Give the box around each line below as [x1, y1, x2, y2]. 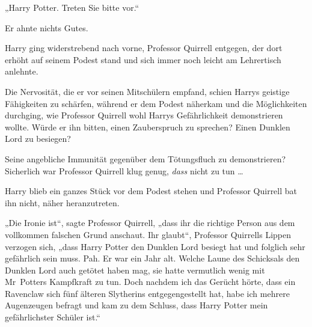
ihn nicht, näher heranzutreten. [5, 196, 120, 209]
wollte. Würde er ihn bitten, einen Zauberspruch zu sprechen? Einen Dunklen [5, 120, 290, 133]
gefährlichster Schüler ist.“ [5, 311, 100, 323]
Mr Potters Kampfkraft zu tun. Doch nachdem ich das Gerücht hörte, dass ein [5, 275, 296, 288]
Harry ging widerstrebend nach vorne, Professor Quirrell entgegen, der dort [5, 41, 283, 54]
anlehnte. [5, 65, 38, 78]
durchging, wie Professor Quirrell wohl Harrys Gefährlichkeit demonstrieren [5, 109, 283, 121]
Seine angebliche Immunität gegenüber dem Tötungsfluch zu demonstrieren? [5, 152, 286, 165]
